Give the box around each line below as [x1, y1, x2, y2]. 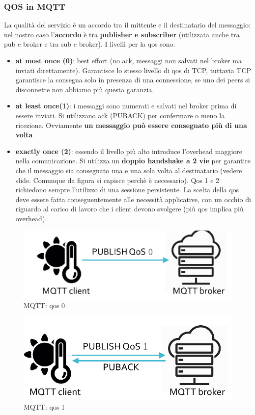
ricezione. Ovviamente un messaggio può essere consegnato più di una [15, 120, 247, 130]
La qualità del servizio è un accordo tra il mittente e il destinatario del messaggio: [4, 20, 251, 30]
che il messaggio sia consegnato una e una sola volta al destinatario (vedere [15, 165, 242, 175]
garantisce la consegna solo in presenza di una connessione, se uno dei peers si [15, 75, 250, 85]
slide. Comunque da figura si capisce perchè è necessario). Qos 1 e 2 [15, 175, 220, 185]
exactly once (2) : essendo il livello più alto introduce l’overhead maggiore [15, 146, 243, 156]
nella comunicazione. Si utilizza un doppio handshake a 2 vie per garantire [15, 156, 251, 166]
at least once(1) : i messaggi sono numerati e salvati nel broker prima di [15, 101, 237, 111]
